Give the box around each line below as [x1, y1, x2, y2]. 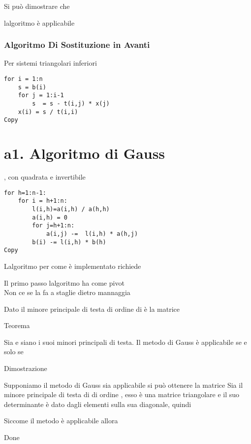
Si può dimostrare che [4, 1, 70, 11]
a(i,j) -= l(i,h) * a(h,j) [46, 230, 138, 237]
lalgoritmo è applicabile [4, 17, 75, 28]
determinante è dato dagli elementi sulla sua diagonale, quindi [4, 399, 191, 409]
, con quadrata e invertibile [4, 172, 86, 182]
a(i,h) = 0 [32, 214, 67, 221]
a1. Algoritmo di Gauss [4, 143, 165, 163]
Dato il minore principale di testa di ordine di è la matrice [4, 303, 180, 314]
